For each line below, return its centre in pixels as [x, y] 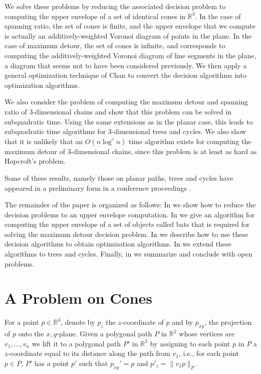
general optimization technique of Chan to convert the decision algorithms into [125, 75]
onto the [31, 334]
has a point [52, 363]
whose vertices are [207, 334]
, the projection [228, 322]
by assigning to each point [190, 343]
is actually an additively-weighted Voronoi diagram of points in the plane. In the [128, 35]
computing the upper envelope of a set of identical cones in [95, 16]
